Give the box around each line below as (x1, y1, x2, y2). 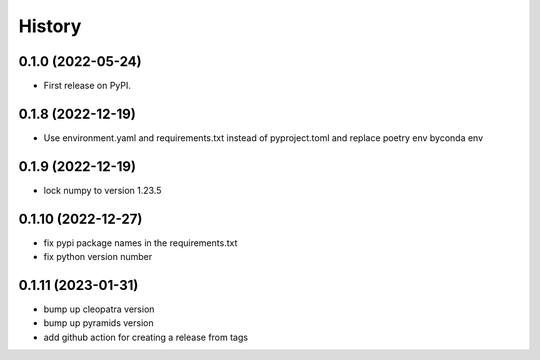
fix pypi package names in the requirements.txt (43, 236, 238, 249)
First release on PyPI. (43, 80, 132, 92)
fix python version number (43, 251, 153, 263)
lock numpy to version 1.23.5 (43, 184, 162, 196)
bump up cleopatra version (43, 303, 155, 315)
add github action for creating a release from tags (43, 331, 249, 343)
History (18, 15, 82, 37)
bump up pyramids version (43, 317, 154, 329)
